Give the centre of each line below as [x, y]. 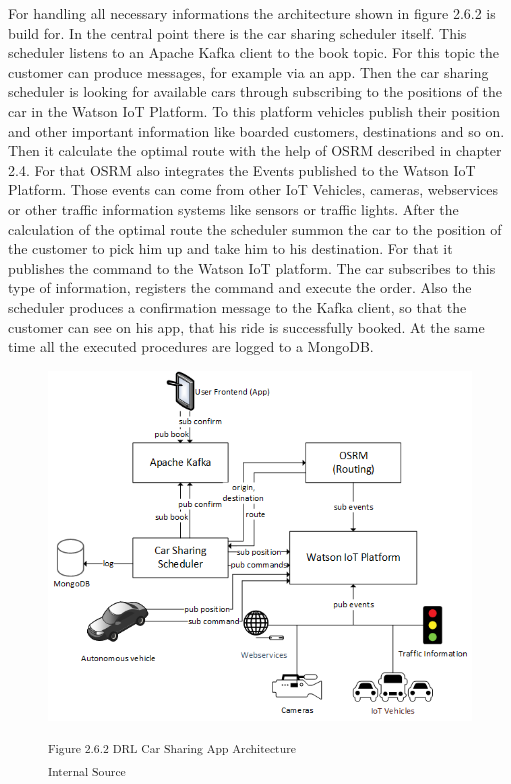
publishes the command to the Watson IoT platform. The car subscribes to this [252, 267]
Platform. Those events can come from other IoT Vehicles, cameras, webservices [253, 189]
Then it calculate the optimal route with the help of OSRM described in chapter [255, 150]
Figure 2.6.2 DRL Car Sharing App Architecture [172, 747]
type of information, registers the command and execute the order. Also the [240, 287]
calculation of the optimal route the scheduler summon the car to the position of [255, 228]
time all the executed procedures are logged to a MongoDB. [191, 346]
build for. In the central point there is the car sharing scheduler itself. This [237, 32]
